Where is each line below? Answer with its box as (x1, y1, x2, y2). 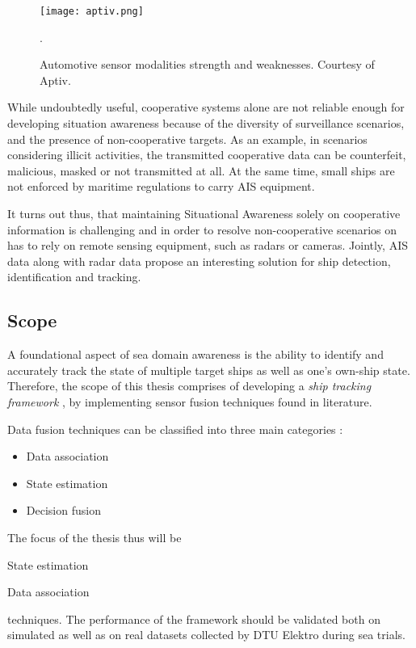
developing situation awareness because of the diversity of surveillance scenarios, (7, 115, 405, 132)
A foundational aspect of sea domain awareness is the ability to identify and (7, 346, 384, 363)
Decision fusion (26, 502, 101, 519)
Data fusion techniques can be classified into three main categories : (7, 420, 343, 437)
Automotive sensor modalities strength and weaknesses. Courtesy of (40, 56, 375, 73)
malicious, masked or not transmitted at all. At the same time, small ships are (7, 162, 395, 179)
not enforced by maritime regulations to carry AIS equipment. (7, 178, 315, 195)
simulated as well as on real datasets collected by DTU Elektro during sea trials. (7, 626, 405, 643)
